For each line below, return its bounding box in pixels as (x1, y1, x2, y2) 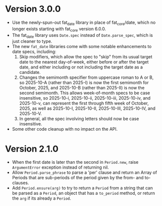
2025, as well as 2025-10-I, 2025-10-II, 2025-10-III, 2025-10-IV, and (19, 105, 156, 111)
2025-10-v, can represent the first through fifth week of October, (19, 101, 149, 106)
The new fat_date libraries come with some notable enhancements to (12, 44, 152, 50)
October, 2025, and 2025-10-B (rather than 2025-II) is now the (19, 85, 145, 91)
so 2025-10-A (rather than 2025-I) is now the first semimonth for (19, 80, 149, 86)
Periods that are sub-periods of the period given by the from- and (12, 175, 144, 181)
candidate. (19, 69, 41, 75)
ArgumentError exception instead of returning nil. (12, 164, 109, 171)
